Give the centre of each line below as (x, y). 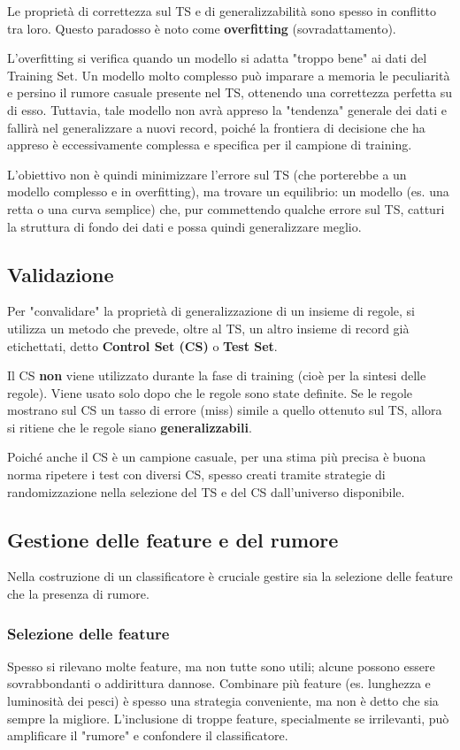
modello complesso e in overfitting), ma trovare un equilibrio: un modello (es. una (228, 191)
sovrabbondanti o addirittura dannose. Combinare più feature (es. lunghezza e (219, 683)
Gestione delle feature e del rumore (173, 539)
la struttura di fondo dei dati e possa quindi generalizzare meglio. (184, 226)
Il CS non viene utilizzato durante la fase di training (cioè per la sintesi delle (217, 375)
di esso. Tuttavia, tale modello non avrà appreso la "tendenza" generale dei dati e (227, 109)
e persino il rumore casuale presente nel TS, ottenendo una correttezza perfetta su (230, 92)
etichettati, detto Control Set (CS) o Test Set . (142, 345)
